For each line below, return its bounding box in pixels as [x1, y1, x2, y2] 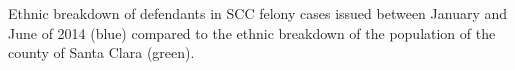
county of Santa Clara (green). [8, 42, 195, 63]
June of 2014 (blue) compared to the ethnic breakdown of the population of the [8, 22, 496, 43]
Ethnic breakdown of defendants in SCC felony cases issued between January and [8, 3, 508, 23]
